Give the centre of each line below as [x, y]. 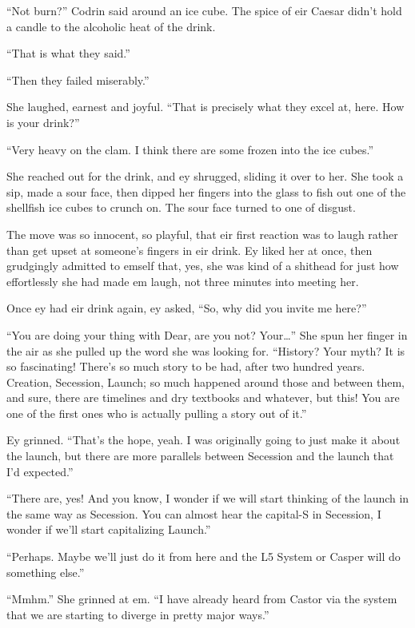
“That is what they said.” [68, 53]
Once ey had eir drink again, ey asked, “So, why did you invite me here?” [187, 308]
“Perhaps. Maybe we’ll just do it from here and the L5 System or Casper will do [204, 556]
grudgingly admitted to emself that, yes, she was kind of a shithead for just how [203, 266]
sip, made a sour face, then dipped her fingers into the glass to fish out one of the [206, 191]
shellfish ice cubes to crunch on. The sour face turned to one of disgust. [181, 207]
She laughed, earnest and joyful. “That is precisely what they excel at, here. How [206, 107]
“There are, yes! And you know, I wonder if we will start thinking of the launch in [208, 498]
